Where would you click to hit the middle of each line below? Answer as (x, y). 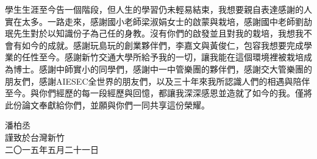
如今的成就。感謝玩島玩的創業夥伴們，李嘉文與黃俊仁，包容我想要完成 (162, 45)
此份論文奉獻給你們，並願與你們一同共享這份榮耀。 (107, 104)
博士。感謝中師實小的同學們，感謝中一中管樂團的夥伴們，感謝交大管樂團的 (162, 69)
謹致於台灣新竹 (35, 137)
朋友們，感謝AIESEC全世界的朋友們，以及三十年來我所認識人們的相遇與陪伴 (158, 81)
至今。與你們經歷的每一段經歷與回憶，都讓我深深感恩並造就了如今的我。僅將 (158, 93)
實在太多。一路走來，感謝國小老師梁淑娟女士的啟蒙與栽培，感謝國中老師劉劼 (158, 21)
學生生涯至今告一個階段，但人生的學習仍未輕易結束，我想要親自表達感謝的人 (158, 9)
